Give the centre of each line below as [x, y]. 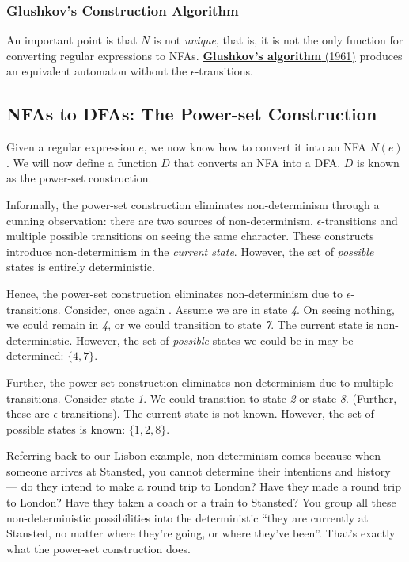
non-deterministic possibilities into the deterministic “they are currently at [187, 517]
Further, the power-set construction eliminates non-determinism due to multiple [200, 382]
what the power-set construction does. [98, 548]
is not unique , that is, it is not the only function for [278, 40]
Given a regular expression [71, 147]
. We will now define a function [82, 162]
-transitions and [360, 220]
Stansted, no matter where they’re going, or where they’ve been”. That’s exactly [201, 533]
